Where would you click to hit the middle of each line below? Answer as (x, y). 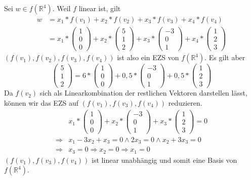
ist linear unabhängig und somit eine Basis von (164, 160)
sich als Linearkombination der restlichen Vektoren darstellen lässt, (143, 93)
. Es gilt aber (225, 57)
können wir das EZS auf (41, 102)
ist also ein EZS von (148, 57)
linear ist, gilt (100, 8)
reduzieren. (185, 102)
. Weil (61, 8)
